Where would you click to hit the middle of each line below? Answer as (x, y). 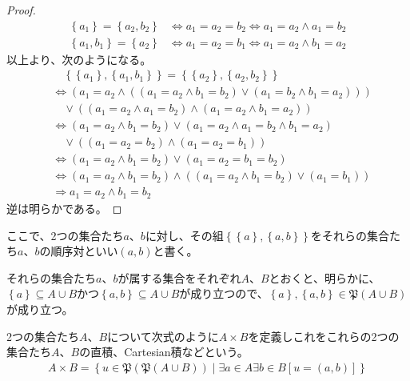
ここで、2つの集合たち (65, 235)
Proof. (21, 10)
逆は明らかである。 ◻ (64, 208)
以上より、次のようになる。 (79, 59)
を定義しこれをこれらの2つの (324, 336)
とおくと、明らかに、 (324, 277)
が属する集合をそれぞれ (179, 277)
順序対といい (84, 251)
